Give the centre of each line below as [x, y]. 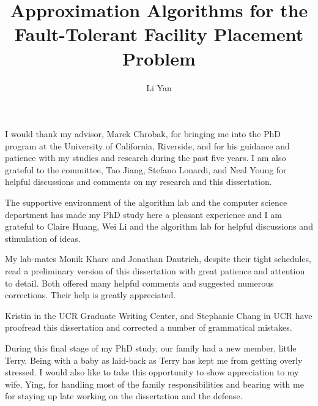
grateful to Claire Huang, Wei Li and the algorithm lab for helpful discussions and [159, 226]
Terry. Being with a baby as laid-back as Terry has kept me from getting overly [154, 360]
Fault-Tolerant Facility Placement [159, 34]
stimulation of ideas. [43, 238]
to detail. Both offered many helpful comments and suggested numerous [139, 283]
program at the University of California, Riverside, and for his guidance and [147, 145]
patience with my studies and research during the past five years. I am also [146, 158]
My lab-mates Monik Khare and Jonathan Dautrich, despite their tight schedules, [158, 259]
